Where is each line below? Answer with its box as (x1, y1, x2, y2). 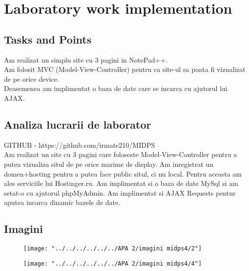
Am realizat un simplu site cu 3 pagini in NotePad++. (4, 54, 168, 65)
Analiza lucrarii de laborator (4, 116, 151, 132)
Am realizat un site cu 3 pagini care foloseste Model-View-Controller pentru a (4, 149, 237, 159)
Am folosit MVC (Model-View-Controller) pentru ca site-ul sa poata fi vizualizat (4, 64, 246, 74)
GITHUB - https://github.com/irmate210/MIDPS (4, 139, 155, 150)
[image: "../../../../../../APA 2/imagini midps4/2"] (23, 245, 202, 252)
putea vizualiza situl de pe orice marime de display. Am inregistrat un (4, 158, 213, 169)
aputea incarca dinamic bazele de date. (4, 197, 121, 207)
